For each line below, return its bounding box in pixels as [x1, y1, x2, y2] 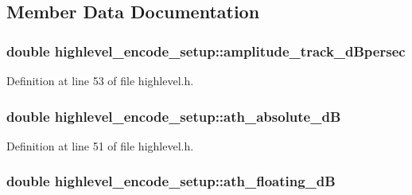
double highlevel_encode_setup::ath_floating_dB [6, 171, 336, 191]
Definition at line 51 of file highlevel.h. [6, 137, 194, 154]
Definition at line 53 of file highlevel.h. [6, 72, 194, 88]
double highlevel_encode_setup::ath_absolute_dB [6, 106, 341, 126]
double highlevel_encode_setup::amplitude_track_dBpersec [6, 41, 406, 60]
